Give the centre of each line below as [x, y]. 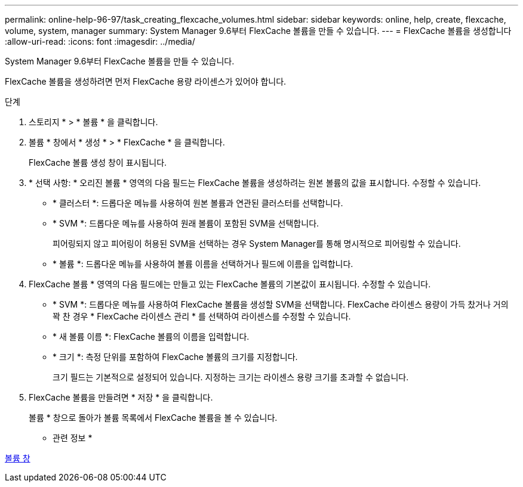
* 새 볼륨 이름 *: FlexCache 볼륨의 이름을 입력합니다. [151, 336]
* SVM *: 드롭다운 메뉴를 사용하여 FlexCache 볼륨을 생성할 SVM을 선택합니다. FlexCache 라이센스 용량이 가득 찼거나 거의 [281, 304]
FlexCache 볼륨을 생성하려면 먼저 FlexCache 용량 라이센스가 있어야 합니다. [146, 81]
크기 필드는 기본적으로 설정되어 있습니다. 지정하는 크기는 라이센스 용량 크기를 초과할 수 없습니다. [231, 377]
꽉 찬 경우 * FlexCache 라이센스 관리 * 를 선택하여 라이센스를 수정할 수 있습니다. [202, 316]
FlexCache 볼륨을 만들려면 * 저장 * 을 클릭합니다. [121, 397]
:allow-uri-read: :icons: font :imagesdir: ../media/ [100, 41]
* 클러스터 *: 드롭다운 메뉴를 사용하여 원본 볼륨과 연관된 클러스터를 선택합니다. [198, 203]
